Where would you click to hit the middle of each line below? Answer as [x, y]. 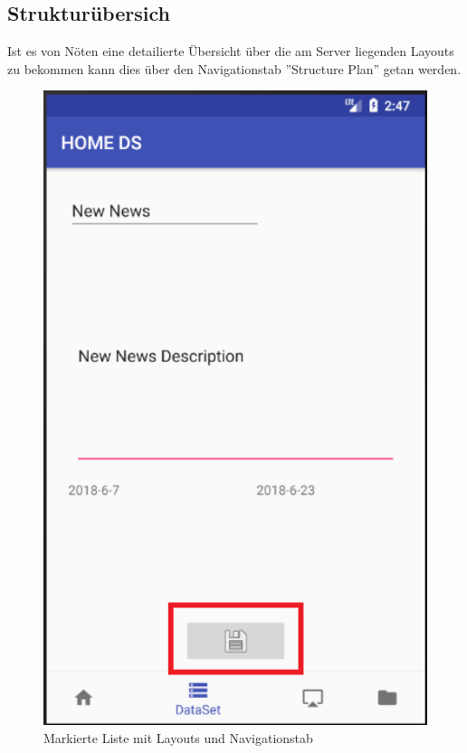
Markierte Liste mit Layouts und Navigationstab [178, 738]
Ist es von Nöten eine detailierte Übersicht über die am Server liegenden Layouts [231, 51]
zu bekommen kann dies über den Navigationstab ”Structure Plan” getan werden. [234, 68]
